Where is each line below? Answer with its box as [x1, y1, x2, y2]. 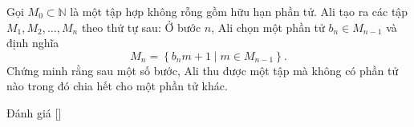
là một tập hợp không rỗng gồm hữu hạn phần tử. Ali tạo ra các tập [70, 3, 408, 19]
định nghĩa [6, 34, 59, 51]
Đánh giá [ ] [6, 104, 62, 121]
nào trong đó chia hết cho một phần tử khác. [6, 77, 228, 94]
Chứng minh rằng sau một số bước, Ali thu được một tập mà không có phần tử [6, 62, 399, 78]
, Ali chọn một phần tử [211, 18, 325, 35]
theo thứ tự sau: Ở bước [81, 18, 201, 35]
